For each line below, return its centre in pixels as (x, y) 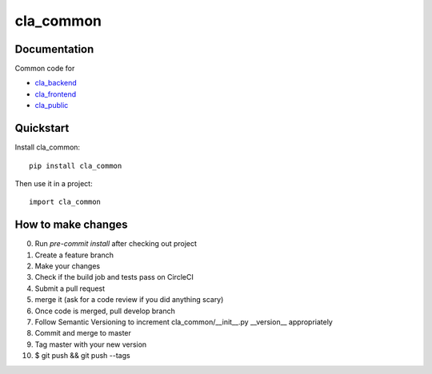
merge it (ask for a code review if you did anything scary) (129, 300)
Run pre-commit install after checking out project (116, 244)
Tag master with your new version (91, 344)
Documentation (54, 49)
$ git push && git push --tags (83, 356)
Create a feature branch (74, 255)
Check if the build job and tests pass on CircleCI (114, 277)
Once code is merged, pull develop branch (105, 311)
